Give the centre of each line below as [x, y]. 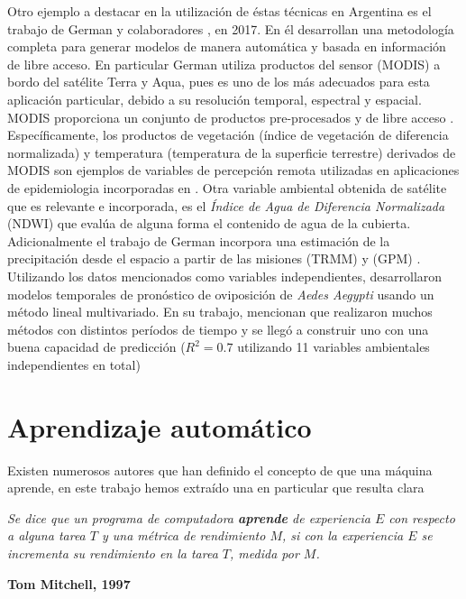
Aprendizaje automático [160, 426]
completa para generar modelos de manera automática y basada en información [227, 46]
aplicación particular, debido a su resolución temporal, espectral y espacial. [215, 99]
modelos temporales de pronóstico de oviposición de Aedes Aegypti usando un [221, 294]
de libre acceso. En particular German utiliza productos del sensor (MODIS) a [224, 64]
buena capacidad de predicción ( [96, 347]
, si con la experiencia [343, 535]
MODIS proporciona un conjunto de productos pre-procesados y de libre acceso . [231, 117]
